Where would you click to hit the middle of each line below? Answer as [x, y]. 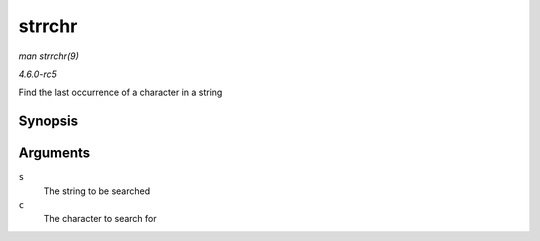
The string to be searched [97, 191]
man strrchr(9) [49, 56]
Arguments [54, 153]
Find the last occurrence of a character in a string [120, 92]
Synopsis [48, 121]
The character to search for [100, 219]
